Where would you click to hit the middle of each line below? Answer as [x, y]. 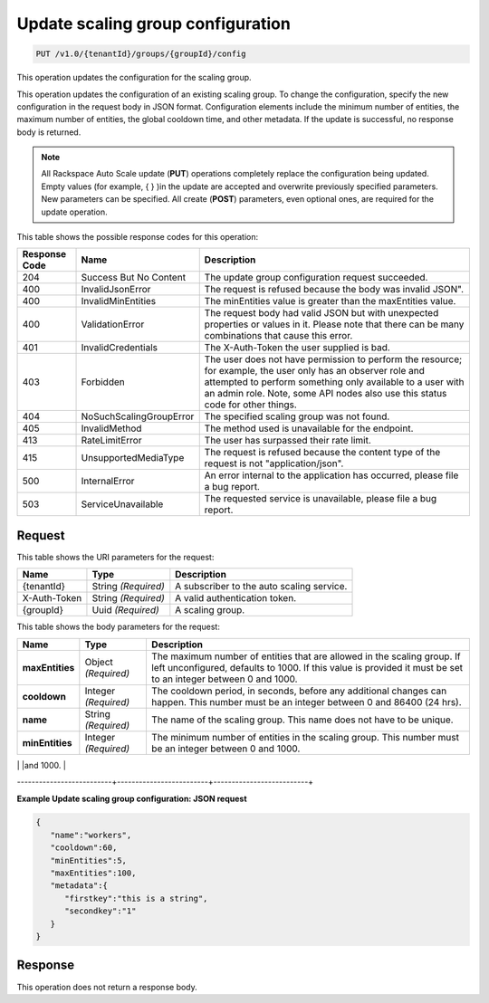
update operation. [74, 212]
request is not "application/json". [274, 463]
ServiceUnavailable [122, 504]
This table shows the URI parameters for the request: [115, 557]
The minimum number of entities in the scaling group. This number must [305, 737]
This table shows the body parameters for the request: [119, 627]
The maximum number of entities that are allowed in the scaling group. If [306, 656]
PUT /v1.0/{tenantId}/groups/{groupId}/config [141, 54]
